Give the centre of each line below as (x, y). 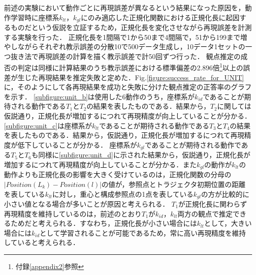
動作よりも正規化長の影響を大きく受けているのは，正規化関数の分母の (118, 174)
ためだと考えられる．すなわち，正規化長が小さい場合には (104, 223)
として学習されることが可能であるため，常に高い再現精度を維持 (143, 232)
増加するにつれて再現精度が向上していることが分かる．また (100, 164)
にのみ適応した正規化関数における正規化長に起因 (160, 17)
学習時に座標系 (35, 17)
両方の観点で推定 (205, 213)
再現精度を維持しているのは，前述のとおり (73, 213)
